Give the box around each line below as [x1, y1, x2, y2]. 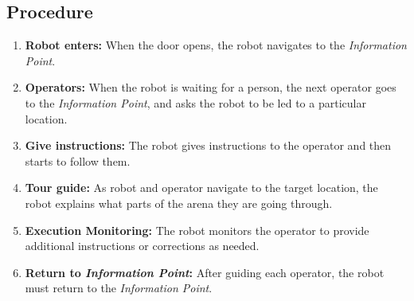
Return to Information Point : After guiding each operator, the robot [25, 264, 385, 280]
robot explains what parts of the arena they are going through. [25, 194, 333, 211]
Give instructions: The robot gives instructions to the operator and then [25, 137, 392, 154]
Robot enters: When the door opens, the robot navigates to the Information [25, 37, 407, 53]
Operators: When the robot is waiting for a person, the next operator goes [25, 79, 396, 96]
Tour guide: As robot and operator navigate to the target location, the [25, 179, 378, 196]
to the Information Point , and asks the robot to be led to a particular [25, 94, 366, 111]
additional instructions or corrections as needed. [25, 237, 260, 254]
